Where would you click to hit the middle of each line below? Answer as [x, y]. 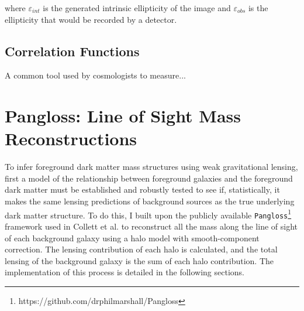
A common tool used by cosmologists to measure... [95, 75]
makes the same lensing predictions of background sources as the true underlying [150, 201]
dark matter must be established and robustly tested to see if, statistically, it [142, 189]
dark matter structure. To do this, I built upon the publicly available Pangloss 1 [148, 214]
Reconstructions [71, 139]
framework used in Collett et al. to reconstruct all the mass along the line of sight [151, 226]
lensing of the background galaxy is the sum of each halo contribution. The [139, 260]
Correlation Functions [72, 51]
